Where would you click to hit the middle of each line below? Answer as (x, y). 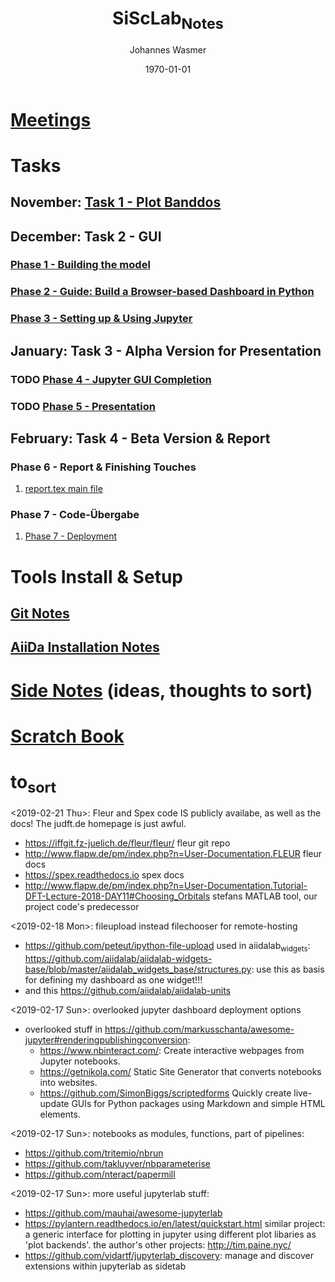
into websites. (68, 1083)
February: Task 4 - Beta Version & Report (140, 438)
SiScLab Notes (168, 20)
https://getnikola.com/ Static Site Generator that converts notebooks (180, 1072)
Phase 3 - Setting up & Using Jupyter (101, 319)
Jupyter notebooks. (80, 1061)
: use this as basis (288, 969)
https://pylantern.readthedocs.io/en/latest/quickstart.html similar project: (175, 1224)
